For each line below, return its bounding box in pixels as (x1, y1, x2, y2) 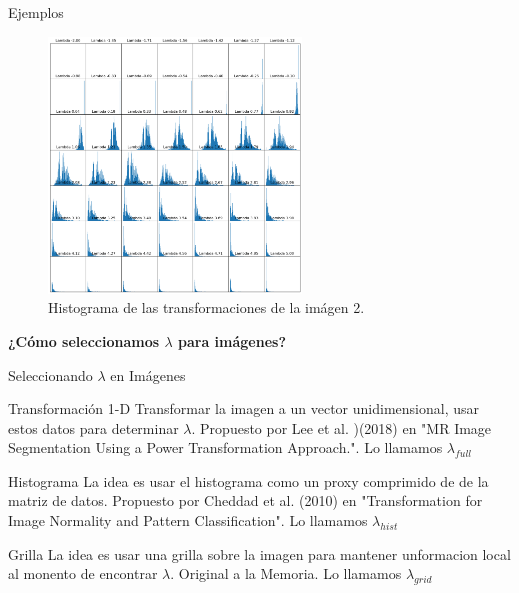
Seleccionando (8, 364, 93, 385)
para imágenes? (178, 330, 287, 351)
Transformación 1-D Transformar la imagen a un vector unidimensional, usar (8, 398, 479, 419)
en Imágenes (110, 364, 186, 385)
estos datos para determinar (8, 417, 179, 438)
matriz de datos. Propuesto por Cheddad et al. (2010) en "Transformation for (8, 490, 483, 511)
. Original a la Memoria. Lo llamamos (170, 563, 402, 584)
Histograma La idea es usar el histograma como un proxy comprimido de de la (8, 470, 489, 491)
